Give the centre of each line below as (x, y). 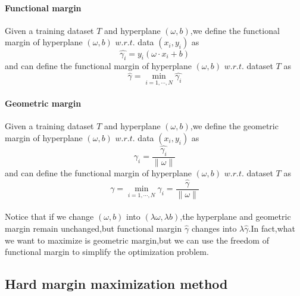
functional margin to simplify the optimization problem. (107, 252)
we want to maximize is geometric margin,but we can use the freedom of (137, 240)
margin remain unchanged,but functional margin (93, 228)
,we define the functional (235, 30)
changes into (214, 228)
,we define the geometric (234, 126)
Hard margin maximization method (116, 284)
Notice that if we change (49, 216)
